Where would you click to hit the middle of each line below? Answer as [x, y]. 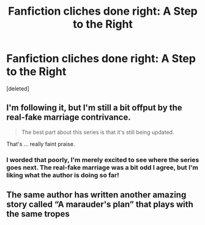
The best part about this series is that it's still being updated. [98, 132]
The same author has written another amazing [96, 195]
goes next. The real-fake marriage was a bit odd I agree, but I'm [102, 168]
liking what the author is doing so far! [63, 175]
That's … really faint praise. [41, 144]
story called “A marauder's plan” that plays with [100, 205]
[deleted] [18, 88]
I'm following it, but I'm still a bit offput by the [94, 108]
